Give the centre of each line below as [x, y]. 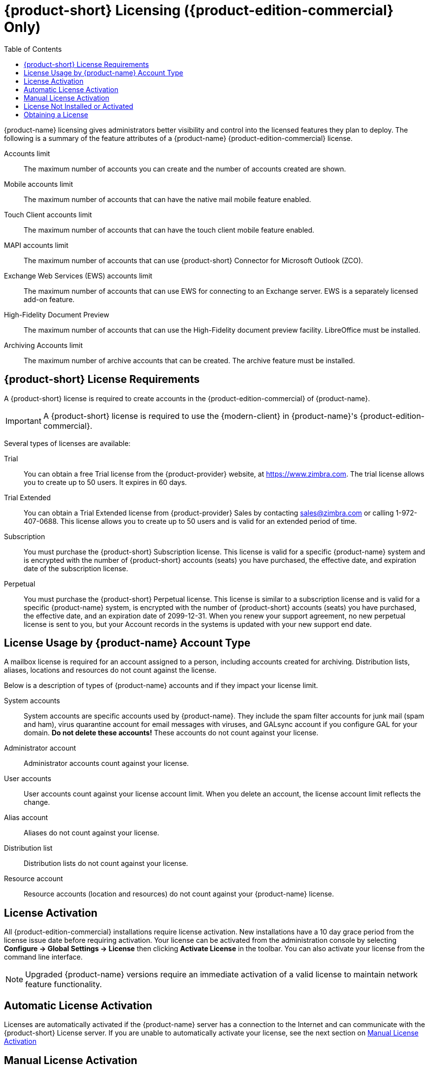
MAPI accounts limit [36, 245]
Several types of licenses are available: [67, 443]
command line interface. [43, 957]
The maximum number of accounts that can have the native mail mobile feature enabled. [167, 199]
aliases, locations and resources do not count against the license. [110, 670]
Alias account [26, 818]
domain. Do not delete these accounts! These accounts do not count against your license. [171, 733]
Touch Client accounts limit [48, 214]
